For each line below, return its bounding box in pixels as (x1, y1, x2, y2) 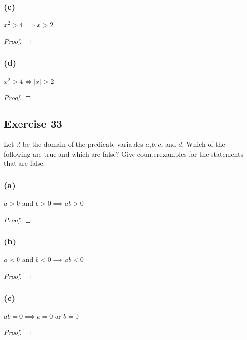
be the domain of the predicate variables (22, 139, 143, 149)
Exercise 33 (4, 116, 62, 131)
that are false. (4, 158, 45, 168)
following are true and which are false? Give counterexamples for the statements (4, 148, 243, 159)
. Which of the (182, 139, 225, 149)
